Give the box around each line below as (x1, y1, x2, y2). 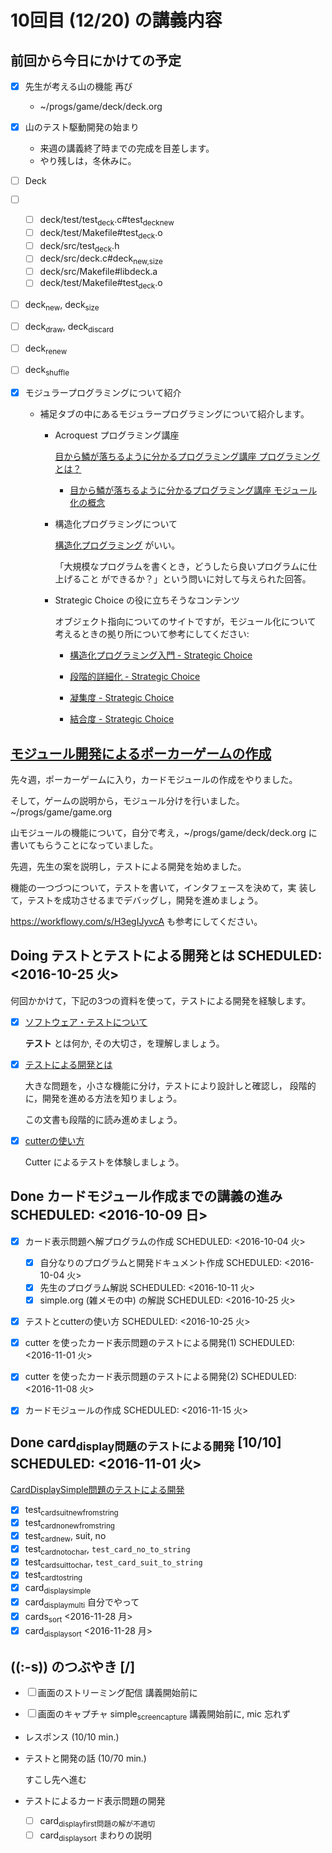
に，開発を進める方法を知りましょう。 (24, 1092, 183, 1105)
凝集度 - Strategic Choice (69, 692, 175, 704)
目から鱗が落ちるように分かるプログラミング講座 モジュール (69, 484, 318, 496)
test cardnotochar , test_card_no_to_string (24, 1542, 191, 1557)
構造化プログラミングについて (54, 518, 178, 530)
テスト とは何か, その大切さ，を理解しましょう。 (24, 1037, 225, 1049)
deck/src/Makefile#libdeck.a (39, 266, 158, 278)
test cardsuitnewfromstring (24, 1504, 119, 1518)
